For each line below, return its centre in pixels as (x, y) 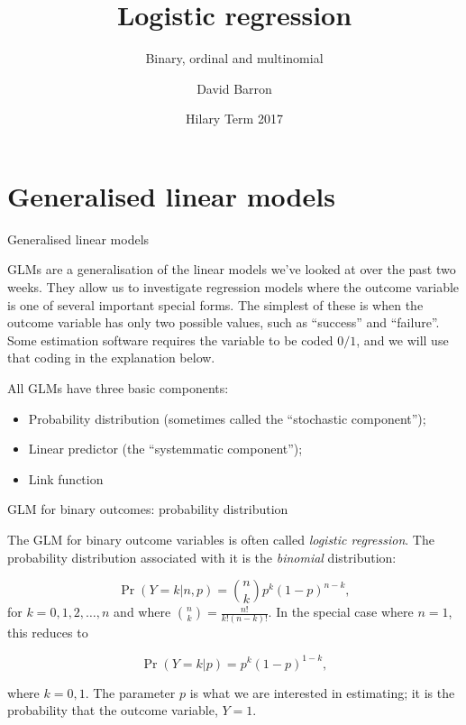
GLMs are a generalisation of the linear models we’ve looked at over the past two (232, 269)
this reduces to (48, 633)
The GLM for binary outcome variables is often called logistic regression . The (221, 539)
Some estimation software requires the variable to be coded (170, 340)
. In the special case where (341, 612)
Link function (66, 478)
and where (142, 612)
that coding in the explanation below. (111, 358)
